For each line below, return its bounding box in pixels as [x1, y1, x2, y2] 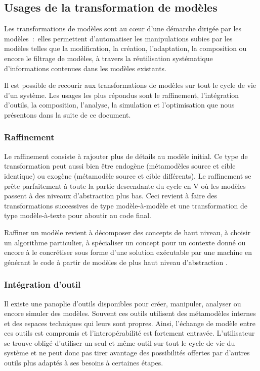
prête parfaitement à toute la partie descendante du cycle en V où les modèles [4, 180, 246, 191]
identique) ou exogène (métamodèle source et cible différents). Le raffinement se [4, 170, 251, 181]
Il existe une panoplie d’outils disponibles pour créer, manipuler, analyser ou [4, 298, 241, 308]
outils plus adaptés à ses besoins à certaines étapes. [4, 357, 163, 368]
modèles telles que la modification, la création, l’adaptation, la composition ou [4, 43, 247, 54]
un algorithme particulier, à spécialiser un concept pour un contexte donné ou [4, 237, 246, 247]
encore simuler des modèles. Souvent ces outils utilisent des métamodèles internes [4, 308, 256, 319]
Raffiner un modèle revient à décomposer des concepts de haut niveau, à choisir [4, 227, 251, 237]
